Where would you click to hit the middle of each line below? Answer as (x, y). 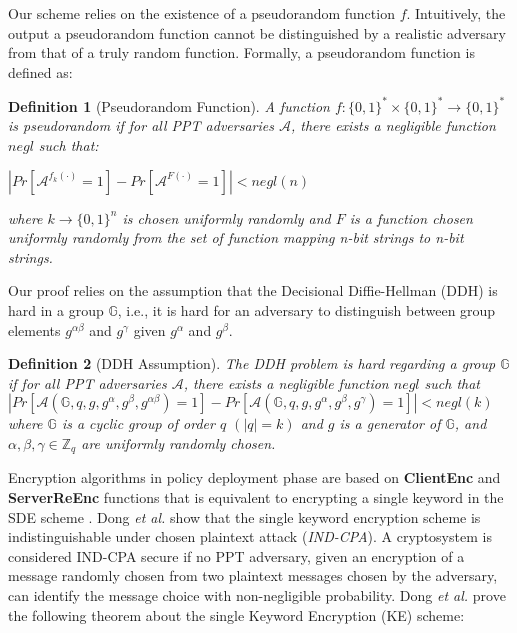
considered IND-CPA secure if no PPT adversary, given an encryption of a (236, 555)
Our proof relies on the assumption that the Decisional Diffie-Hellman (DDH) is (253, 290)
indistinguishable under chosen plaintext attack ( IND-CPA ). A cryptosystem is (250, 536)
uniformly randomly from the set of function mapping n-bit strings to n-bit (236, 237)
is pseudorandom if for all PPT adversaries (141, 125)
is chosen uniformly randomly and (226, 217)
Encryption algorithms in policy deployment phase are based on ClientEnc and (254, 477)
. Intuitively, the (456, 13)
